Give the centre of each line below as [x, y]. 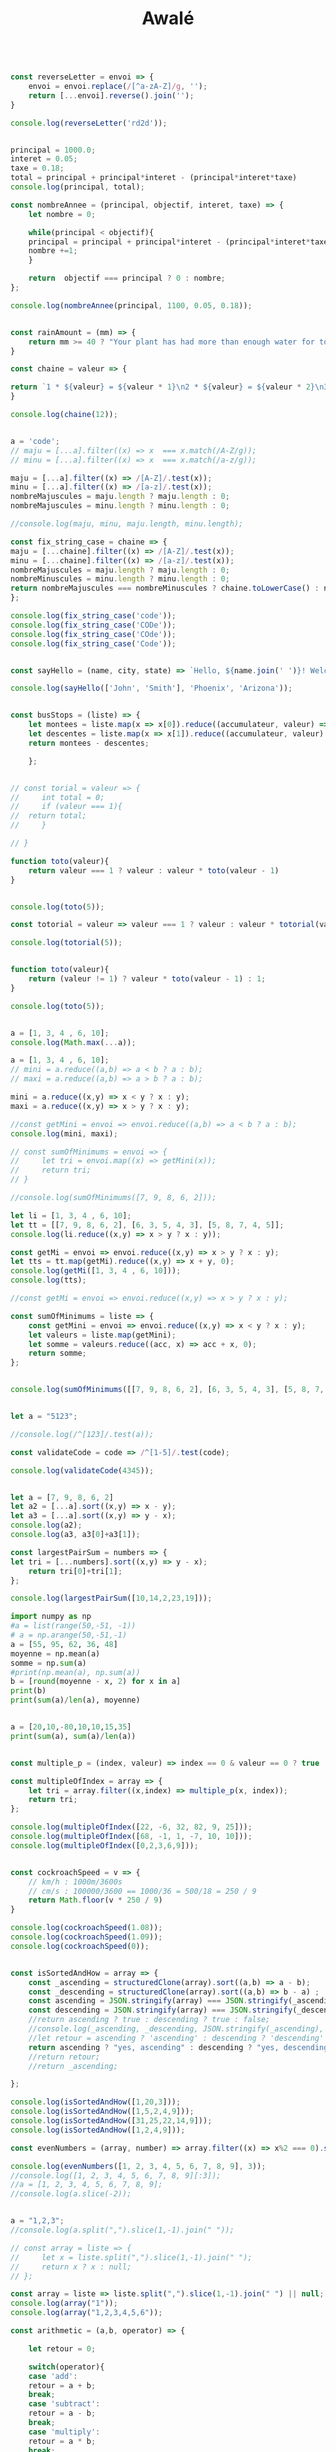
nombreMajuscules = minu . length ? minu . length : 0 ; [120, 506]
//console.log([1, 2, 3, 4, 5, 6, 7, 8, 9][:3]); [116, 2175]
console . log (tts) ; [48, 1280]
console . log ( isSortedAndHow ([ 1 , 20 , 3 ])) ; [96, 2102]
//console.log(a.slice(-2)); [71, 2194]
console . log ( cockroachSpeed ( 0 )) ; [80, 1946]
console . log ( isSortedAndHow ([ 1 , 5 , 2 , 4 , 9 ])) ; [102, 2112]
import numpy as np [51, 1617]
